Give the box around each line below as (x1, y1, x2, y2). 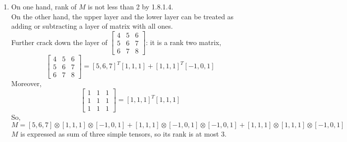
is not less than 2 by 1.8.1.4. (88, 1, 173, 11)
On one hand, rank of (11, 1, 77, 11)
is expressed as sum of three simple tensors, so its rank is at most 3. (20, 129, 227, 139)
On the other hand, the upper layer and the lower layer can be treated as (11, 11, 234, 21)
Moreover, (11, 78, 42, 88)
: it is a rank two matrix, (146, 37, 222, 47)
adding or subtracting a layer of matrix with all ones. (11, 21, 173, 31)
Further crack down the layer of (11, 37, 108, 47)
